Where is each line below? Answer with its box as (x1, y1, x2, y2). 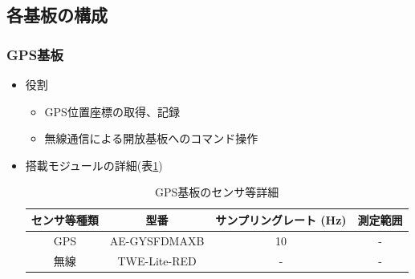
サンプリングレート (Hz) (215, 211, 347, 228)
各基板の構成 (6, 2, 108, 27)
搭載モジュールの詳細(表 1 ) (25, 156, 163, 173)
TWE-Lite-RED (117, 252, 197, 269)
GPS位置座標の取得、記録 (44, 103, 180, 119)
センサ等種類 (31, 211, 99, 228)
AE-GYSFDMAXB (109, 232, 205, 249)
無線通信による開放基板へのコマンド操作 (44, 130, 258, 147)
